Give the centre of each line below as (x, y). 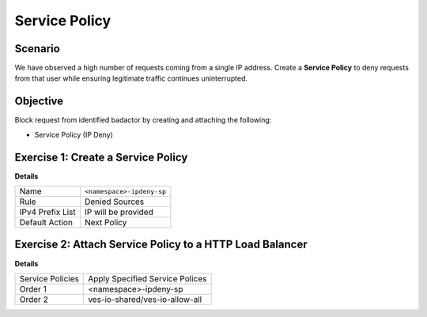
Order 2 (34, 299)
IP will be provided (119, 212)
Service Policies (49, 278)
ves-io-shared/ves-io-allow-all (145, 299)
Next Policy (106, 223)
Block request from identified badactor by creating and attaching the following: (143, 120)
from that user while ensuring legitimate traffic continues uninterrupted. (131, 78)
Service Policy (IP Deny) (74, 134)
